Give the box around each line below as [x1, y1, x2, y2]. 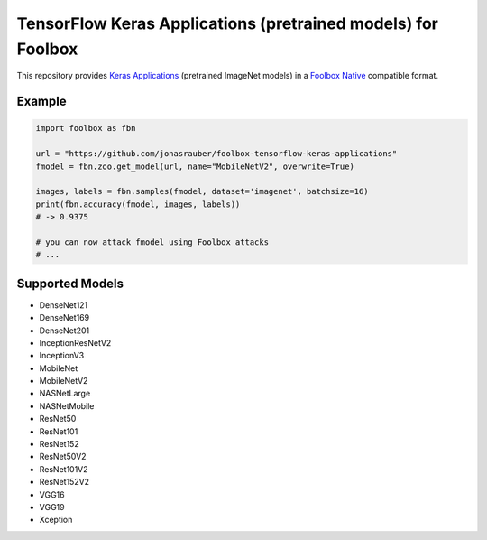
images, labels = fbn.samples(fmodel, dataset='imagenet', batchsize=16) [35, 186, 369, 197]
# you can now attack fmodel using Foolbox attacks [35, 237, 270, 247]
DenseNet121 [39, 299, 88, 311]
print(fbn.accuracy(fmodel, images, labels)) [35, 199, 241, 209]
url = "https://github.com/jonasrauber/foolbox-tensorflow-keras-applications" [35, 149, 398, 159]
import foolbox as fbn [35, 123, 136, 134]
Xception [39, 515, 73, 526]
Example [16, 94, 67, 109]
